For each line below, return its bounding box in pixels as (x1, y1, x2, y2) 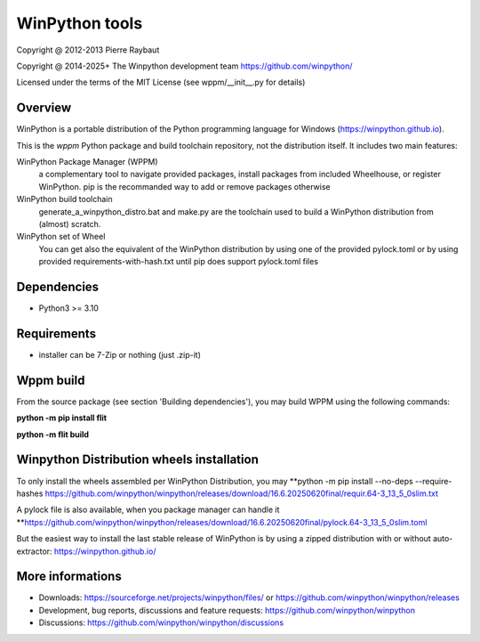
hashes (16, 488, 44, 499)
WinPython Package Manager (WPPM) (16, 157, 159, 167)
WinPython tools (16, 13, 143, 33)
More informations (16, 569, 122, 584)
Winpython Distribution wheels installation (16, 452, 260, 467)
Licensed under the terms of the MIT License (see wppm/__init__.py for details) (16, 77, 306, 88)
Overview (16, 101, 72, 116)
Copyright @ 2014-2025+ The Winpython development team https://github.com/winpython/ (16, 61, 353, 71)
